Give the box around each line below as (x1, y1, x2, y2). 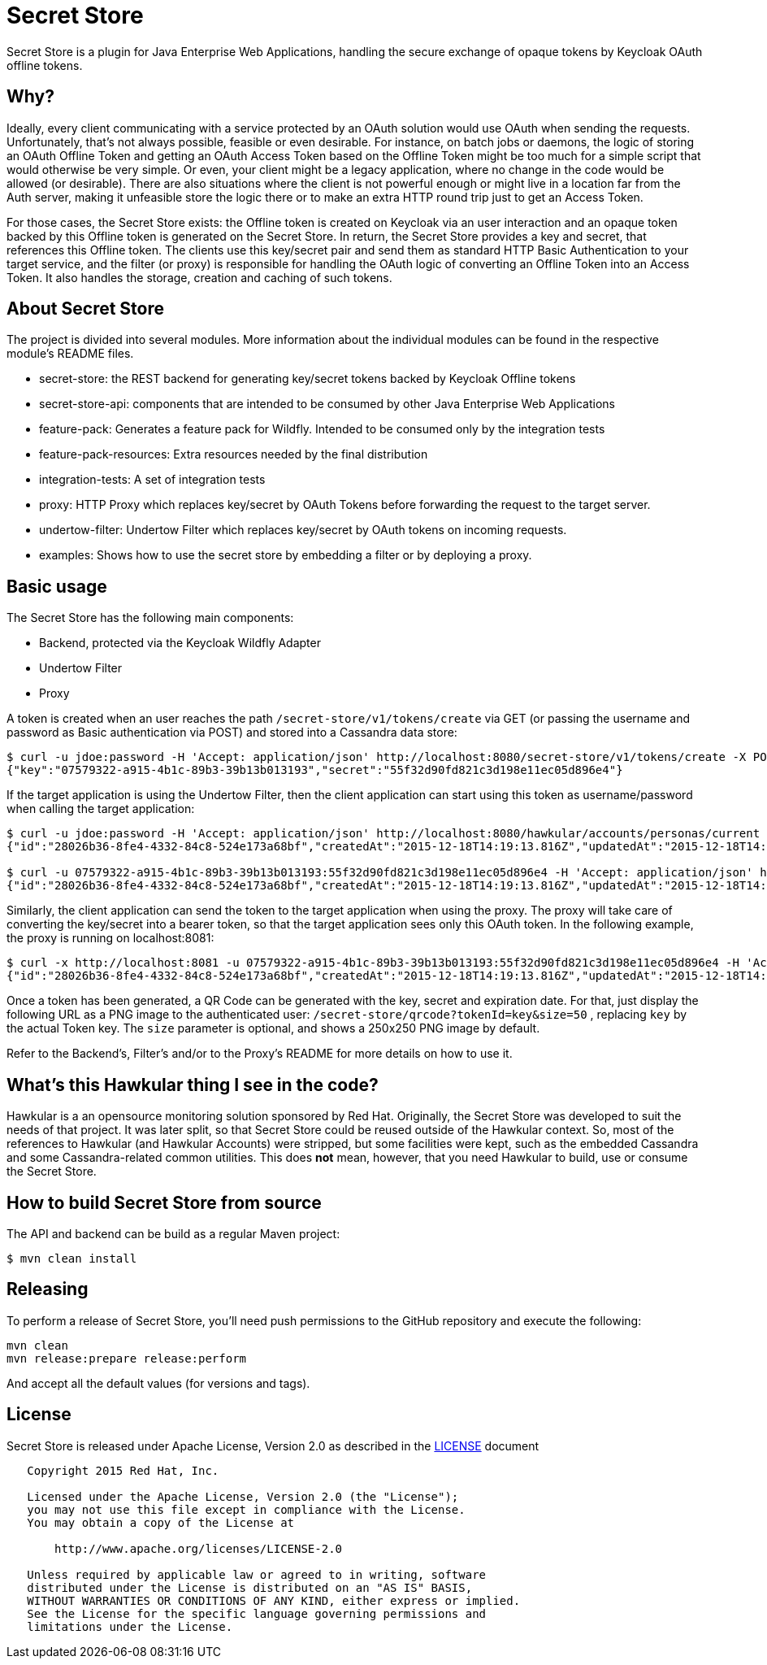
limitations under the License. (27, 1619, 233, 1633)
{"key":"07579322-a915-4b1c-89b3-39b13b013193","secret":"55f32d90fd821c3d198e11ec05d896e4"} (6, 763, 623, 777)
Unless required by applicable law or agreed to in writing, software (27, 1567, 487, 1581)
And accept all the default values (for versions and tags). (6, 1376, 310, 1390)
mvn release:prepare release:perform (6, 1351, 247, 1365)
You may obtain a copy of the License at (27, 1515, 295, 1529)
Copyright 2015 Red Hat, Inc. (27, 1463, 219, 1477)
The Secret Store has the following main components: (6, 611, 294, 625)
